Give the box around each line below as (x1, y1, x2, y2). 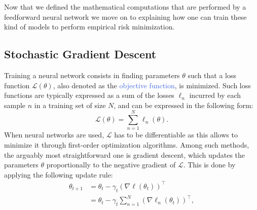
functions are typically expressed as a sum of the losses (4, 90, 174, 100)
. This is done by (183, 159, 236, 170)
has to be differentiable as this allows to (114, 129, 238, 140)
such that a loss (188, 69, 237, 80)
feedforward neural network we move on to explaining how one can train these (4, 11, 247, 22)
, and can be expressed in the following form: (114, 99, 253, 110)
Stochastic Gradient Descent (4, 46, 157, 62)
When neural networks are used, (4, 129, 104, 140)
